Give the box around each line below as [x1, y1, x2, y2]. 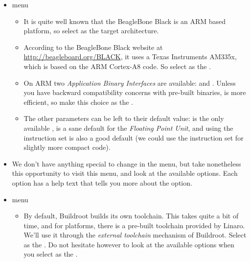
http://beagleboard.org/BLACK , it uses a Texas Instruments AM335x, [23, 51, 237, 62]
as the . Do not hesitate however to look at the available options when [23, 239, 234, 249]
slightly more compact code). [23, 142, 111, 152]
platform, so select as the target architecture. [23, 25, 159, 36]
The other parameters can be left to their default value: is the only [23, 113, 224, 123]
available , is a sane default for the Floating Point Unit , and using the [23, 122, 233, 133]
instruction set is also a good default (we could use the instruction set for [23, 132, 244, 143]
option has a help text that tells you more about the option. [12, 177, 192, 188]
